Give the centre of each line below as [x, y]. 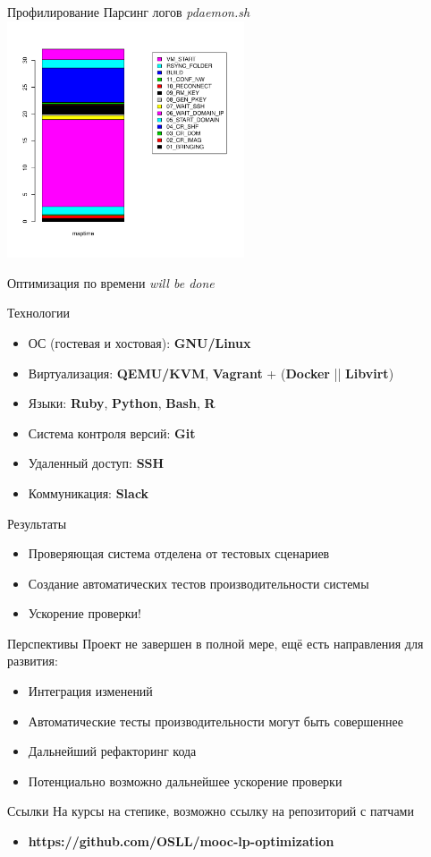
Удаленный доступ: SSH [96, 463]
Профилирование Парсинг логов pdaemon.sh [129, 12]
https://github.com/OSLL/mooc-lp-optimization [181, 841]
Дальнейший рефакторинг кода [112, 751]
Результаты [37, 523]
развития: [33, 661]
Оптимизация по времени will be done [111, 282]
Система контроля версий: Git [112, 433]
